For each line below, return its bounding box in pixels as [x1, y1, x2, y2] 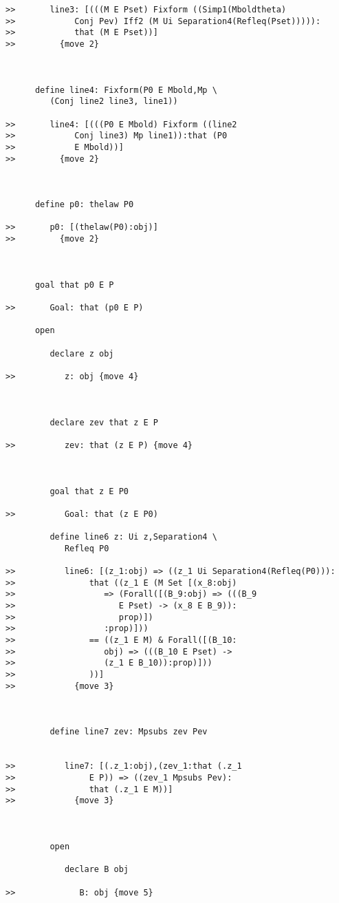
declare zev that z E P [50, 417, 158, 427]
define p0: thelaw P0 [34, 200, 134, 210]
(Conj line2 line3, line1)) [50, 96, 178, 107]
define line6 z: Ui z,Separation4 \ [50, 532, 217, 542]
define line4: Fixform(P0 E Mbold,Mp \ [34, 85, 217, 95]
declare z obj [50, 348, 114, 359]
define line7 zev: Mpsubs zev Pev [50, 727, 208, 737]
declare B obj [64, 864, 129, 875]
